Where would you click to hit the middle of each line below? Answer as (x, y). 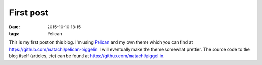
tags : (14, 33)
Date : (15, 27)
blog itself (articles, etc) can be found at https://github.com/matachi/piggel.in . (87, 56)
